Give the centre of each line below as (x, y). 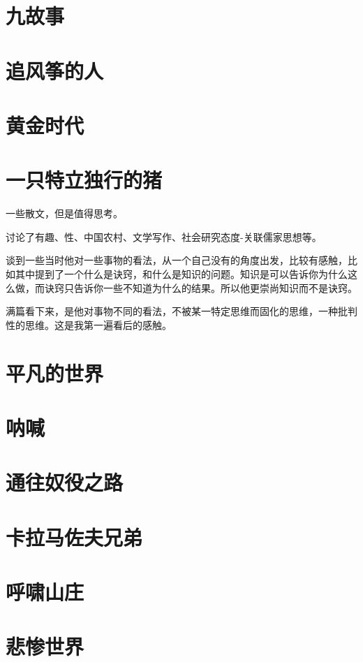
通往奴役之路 (65, 482)
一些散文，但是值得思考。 (64, 213)
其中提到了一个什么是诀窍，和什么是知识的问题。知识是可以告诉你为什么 (181, 274)
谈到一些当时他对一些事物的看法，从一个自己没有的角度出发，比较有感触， (177, 260)
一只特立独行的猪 (84, 180)
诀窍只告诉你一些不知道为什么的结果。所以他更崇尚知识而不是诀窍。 (201, 287)
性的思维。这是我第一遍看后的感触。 (89, 324)
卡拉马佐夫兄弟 (74, 537)
